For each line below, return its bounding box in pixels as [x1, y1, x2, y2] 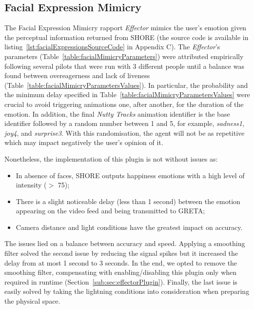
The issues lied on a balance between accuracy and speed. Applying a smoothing [4, 238, 245, 248]
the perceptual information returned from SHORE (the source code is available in [4, 32, 249, 42]
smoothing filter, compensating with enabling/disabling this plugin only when [4, 267, 237, 277]
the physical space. [4, 296, 60, 306]
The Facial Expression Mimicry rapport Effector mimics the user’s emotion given [4, 22, 247, 33]
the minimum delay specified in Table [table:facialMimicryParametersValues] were [4, 89, 250, 100]
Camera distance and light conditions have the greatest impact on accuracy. [16, 222, 243, 232]
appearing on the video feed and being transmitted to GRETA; [16, 206, 205, 216]
